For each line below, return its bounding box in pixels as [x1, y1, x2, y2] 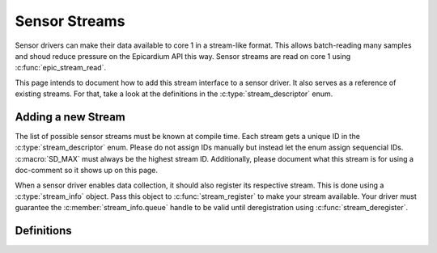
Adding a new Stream [15, 110, 125, 124]
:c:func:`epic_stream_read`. [15, 63, 107, 73]
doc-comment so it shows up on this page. [15, 166, 158, 175]
